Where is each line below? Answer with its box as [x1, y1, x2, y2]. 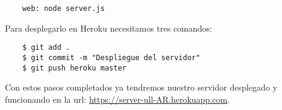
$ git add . [22, 43, 70, 52]
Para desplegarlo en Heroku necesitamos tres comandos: [5, 21, 212, 34]
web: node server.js [22, 4, 105, 13]
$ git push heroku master [22, 63, 127, 72]
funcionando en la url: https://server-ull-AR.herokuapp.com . [5, 92, 230, 105]
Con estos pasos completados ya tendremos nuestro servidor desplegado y [5, 81, 278, 94]
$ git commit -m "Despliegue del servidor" [22, 53, 201, 62]
